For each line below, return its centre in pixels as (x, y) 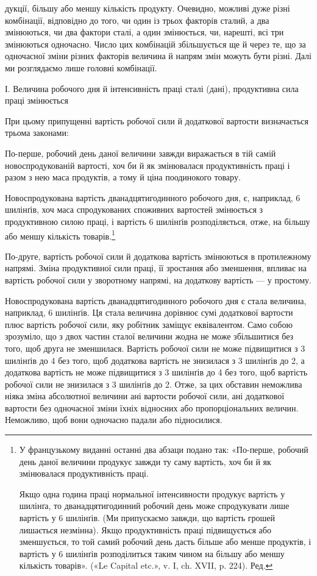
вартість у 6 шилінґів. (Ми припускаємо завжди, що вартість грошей (147, 518)
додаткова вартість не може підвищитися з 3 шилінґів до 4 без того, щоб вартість (156, 372)
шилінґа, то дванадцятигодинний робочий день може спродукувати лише (154, 506)
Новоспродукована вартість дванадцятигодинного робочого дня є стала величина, (156, 300)
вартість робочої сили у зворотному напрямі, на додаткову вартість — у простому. (158, 279)
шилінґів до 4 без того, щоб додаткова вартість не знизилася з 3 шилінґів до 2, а (155, 360)
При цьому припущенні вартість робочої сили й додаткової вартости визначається (157, 120)
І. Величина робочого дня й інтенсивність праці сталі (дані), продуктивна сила (152, 88)
